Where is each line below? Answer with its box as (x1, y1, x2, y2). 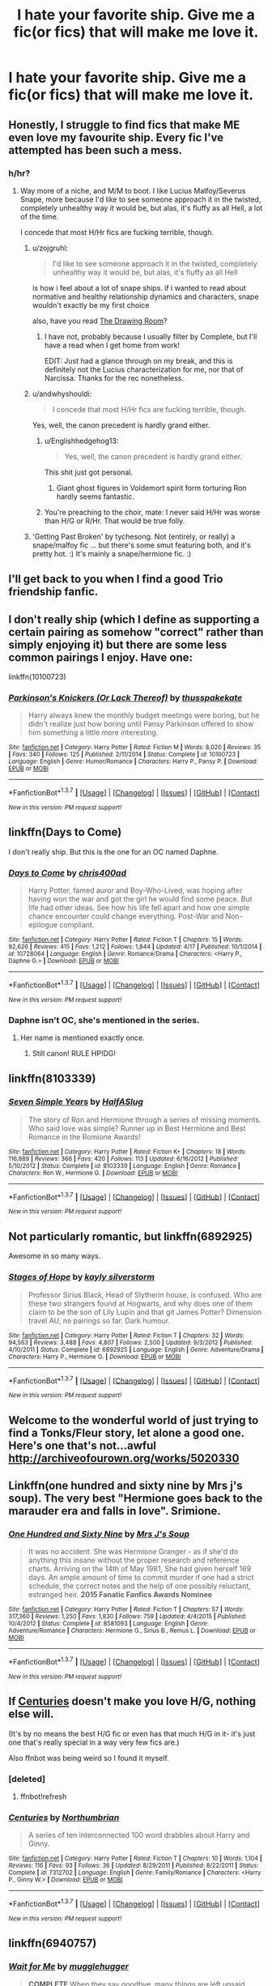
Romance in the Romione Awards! (28, 1132, 141, 1141)
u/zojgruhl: (32, 243, 69, 253)
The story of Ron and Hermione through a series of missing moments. (28, 1114, 261, 1124)
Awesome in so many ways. (8, 1251, 101, 1261)
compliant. (59, 920, 95, 930)
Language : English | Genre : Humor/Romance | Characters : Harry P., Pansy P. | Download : (8, 757, 258, 766)
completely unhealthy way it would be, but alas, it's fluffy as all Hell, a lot (19, 202, 263, 212)
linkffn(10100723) (8, 672, 66, 682)
